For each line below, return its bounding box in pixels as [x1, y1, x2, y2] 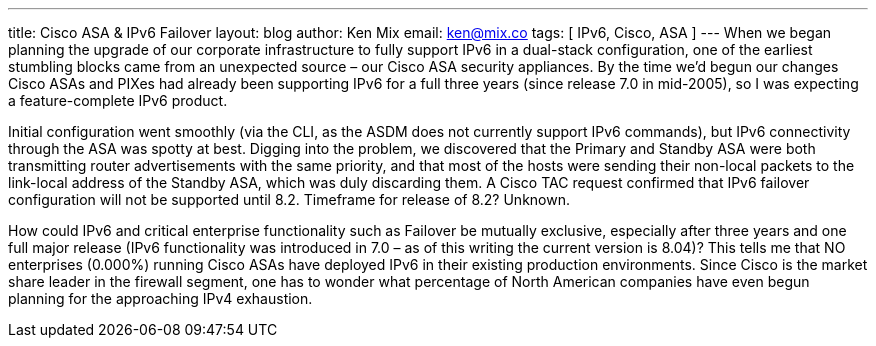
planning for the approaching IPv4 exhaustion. [8, 290, 313, 307]
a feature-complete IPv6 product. [8, 92, 228, 109]
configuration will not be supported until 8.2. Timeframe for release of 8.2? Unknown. [8, 191, 570, 208]
